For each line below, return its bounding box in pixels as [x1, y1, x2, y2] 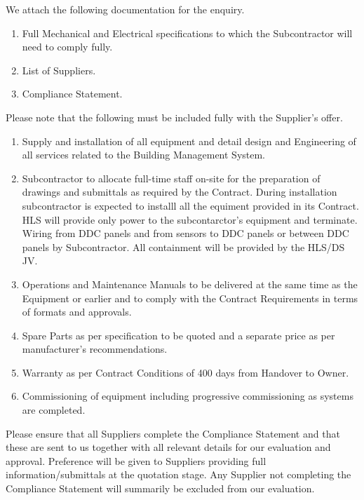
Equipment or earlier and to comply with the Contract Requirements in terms [22, 290, 358, 305]
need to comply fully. [22, 39, 113, 54]
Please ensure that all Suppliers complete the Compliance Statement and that [6, 426, 340, 440]
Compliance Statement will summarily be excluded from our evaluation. [6, 481, 315, 496]
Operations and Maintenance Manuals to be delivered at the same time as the [22, 276, 358, 291]
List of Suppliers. [22, 62, 96, 77]
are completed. [22, 403, 86, 417]
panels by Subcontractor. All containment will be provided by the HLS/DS [22, 239, 345, 254]
